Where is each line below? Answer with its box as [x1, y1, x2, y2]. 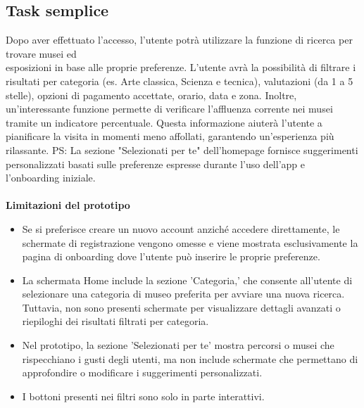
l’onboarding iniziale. [6, 170, 96, 185]
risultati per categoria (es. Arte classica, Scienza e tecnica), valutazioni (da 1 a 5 [6, 73, 353, 88]
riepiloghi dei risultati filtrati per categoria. [22, 314, 209, 329]
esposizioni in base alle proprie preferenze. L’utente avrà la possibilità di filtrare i [6, 60, 356, 75]
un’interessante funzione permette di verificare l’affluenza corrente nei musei [6, 101, 333, 116]
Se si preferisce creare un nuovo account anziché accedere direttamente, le [22, 221, 340, 236]
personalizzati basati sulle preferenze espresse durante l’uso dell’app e [6, 156, 305, 171]
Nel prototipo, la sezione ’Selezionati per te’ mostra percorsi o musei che [22, 338, 334, 352]
